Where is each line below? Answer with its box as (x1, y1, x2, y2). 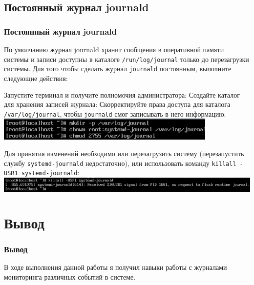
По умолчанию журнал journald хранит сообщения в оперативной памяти (4, 44, 224, 54)
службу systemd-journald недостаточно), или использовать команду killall (4, 158, 236, 168)
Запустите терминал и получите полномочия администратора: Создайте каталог (4, 89, 240, 100)
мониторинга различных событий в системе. (4, 271, 136, 282)
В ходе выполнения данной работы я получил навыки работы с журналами (4, 262, 227, 272)
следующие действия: (4, 73, 68, 83)
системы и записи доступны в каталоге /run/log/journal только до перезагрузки (4, 54, 249, 64)
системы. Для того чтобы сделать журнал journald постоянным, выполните (4, 63, 232, 74)
